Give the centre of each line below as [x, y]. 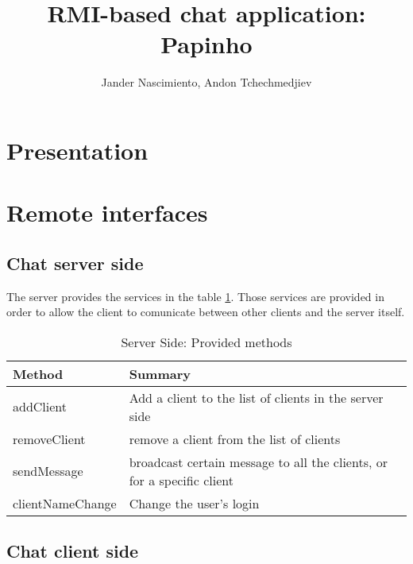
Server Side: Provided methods [206, 342]
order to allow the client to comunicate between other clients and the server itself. [206, 312]
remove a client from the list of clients [235, 438]
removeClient [49, 438]
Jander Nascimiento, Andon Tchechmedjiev [206, 82]
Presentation [77, 150]
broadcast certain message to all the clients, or [259, 462]
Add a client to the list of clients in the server [256, 397]
